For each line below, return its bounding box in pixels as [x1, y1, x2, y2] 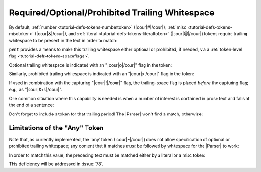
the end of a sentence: [9, 102, 54, 108]
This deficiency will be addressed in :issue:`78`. [9, 161, 104, 167]
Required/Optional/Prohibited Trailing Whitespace [9, 7, 215, 18]
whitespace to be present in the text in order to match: [9, 38, 117, 43]
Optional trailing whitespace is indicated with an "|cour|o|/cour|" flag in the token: [9, 62, 172, 68]
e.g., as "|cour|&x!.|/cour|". [9, 86, 63, 92]
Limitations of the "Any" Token [9, 124, 104, 132]
